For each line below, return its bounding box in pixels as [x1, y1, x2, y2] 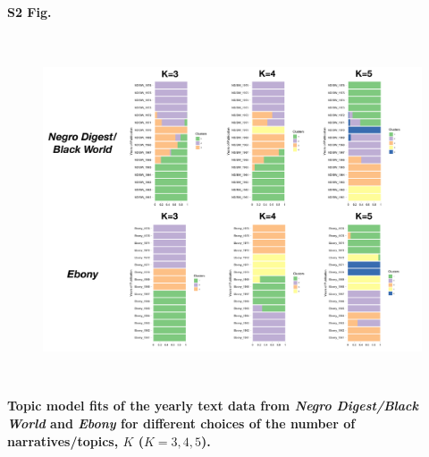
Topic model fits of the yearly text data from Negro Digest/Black [7, 396, 418, 415]
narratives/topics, [7, 431, 119, 450]
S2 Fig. [7, 2, 52, 21]
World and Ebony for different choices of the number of [7, 413, 356, 432]
